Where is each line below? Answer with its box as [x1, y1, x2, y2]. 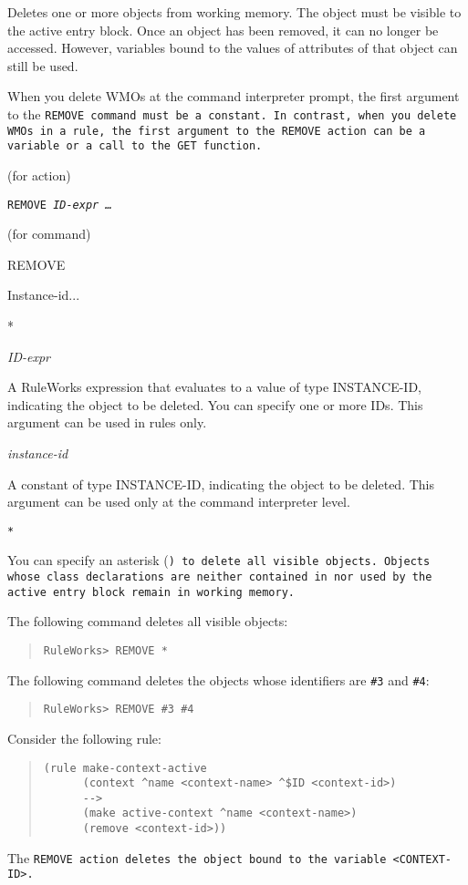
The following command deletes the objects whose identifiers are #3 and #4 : [7, 670, 430, 689]
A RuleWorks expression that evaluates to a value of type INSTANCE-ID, [7, 377, 422, 396]
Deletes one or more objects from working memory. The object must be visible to [7, 3, 462, 21]
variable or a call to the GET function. [7, 139, 263, 153]
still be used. [7, 56, 78, 75]
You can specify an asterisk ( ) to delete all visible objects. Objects [7, 551, 431, 570]
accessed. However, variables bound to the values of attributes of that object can [7, 38, 458, 57]
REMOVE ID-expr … [7, 198, 112, 211]
